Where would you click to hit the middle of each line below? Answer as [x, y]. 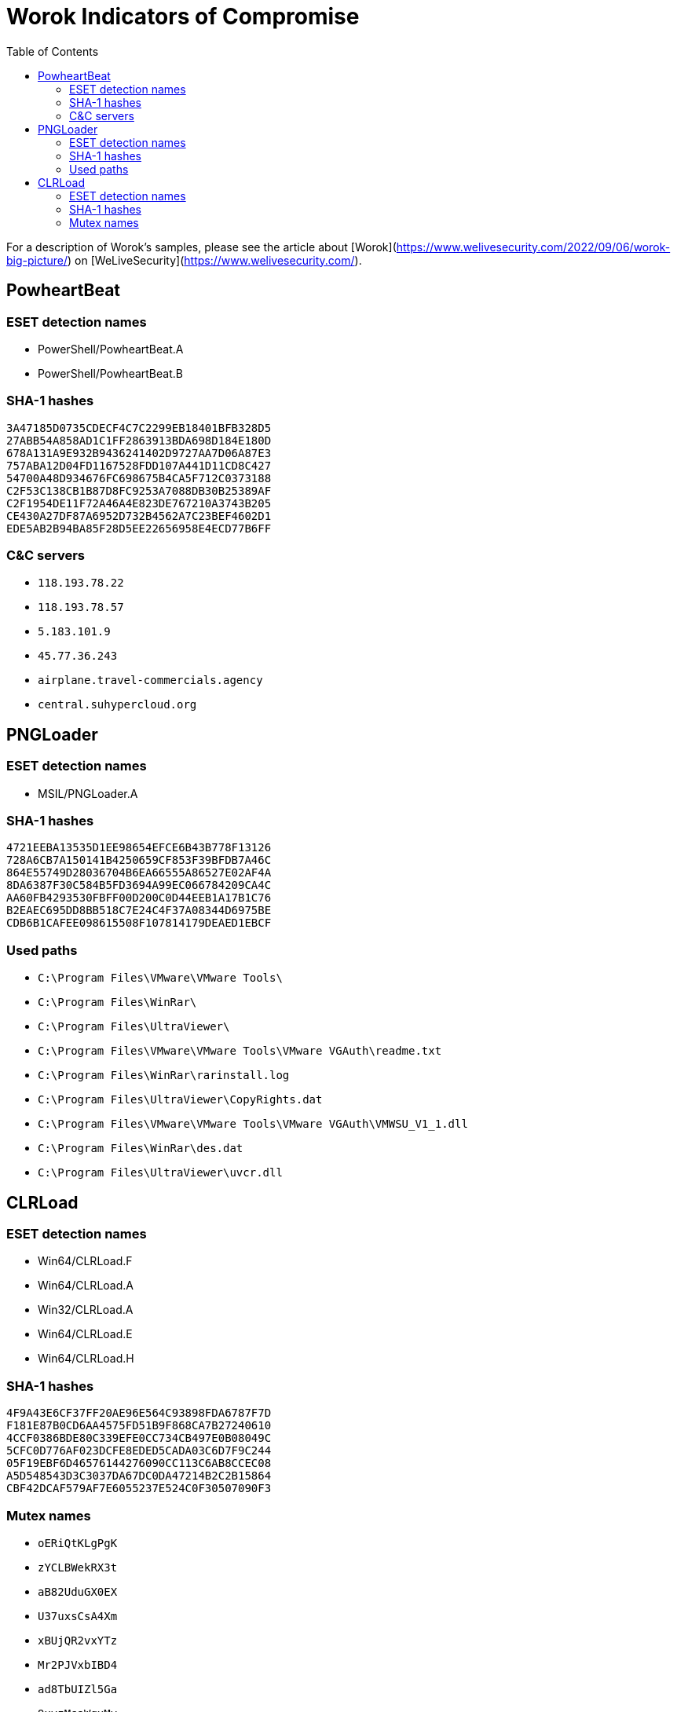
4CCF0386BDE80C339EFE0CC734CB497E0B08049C [139, 1438]
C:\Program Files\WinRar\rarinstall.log [164, 1075]
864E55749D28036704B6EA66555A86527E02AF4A [139, 873]
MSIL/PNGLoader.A [88, 793]
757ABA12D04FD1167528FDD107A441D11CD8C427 [139, 465]
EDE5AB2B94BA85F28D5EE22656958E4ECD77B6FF [139, 528]
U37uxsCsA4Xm [78, 1616]
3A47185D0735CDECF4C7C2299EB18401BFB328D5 [139, 428]
